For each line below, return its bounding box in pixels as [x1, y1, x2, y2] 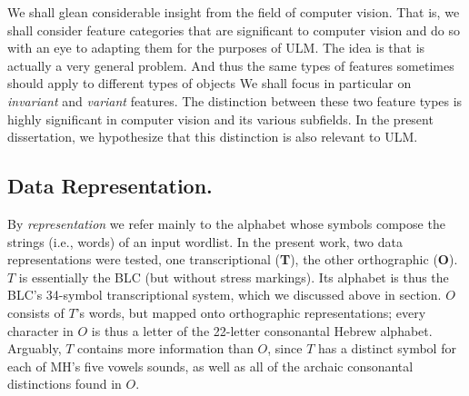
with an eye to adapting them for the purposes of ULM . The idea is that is [7, 38, 425, 57]
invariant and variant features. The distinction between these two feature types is [7, 91, 463, 110]
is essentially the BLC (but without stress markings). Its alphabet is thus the [18, 267, 449, 286]
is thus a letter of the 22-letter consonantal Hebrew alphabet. [91, 321, 433, 340]
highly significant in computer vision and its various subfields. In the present [7, 109, 434, 128]
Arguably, [7, 339, 62, 358]
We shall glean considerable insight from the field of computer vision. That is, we [7, 3, 460, 21]
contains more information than [77, 339, 254, 358]
